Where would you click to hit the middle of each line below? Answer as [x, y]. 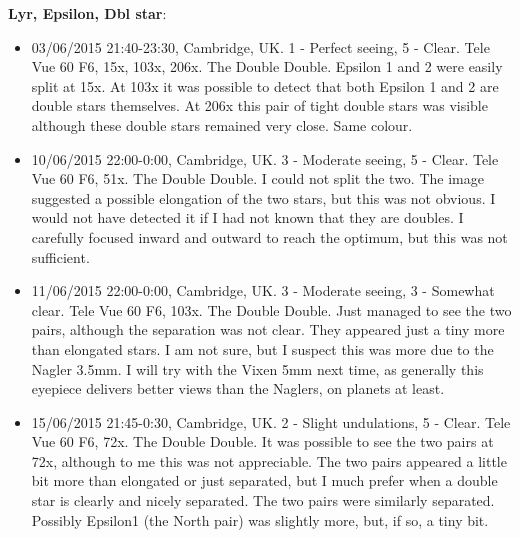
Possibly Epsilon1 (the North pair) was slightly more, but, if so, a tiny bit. [260, 519]
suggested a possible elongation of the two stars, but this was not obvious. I [263, 197]
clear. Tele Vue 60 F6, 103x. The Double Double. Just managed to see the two [271, 309]
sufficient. [60, 256]
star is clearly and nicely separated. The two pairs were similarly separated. [263, 500]
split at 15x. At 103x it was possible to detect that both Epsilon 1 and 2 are [265, 85]
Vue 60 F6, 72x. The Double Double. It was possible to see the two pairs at [262, 441]
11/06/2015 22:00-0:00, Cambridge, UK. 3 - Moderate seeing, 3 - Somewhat [263, 290]
